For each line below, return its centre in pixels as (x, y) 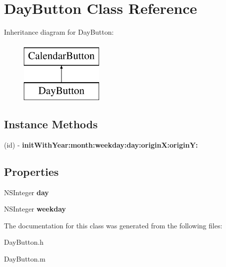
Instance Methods (51, 124)
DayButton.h (24, 242)
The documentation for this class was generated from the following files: (113, 225)
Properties (31, 171)
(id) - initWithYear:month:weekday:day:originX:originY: (101, 144)
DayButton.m (25, 259)
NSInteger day (27, 192)
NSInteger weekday (35, 209)
